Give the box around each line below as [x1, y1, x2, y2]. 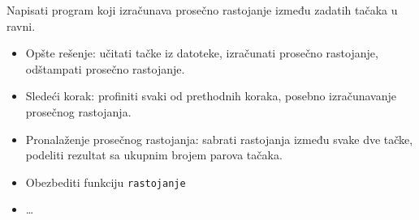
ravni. [6, 17, 36, 34]
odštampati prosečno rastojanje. [25, 60, 185, 77]
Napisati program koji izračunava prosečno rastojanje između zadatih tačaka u [6, 2, 398, 18]
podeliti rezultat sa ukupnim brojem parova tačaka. [25, 146, 283, 163]
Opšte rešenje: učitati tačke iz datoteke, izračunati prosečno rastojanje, [25, 44, 378, 61]
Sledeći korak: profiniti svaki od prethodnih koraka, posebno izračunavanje [25, 87, 396, 104]
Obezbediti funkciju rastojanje [25, 173, 186, 190]
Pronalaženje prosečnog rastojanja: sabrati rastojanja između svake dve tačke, [25, 130, 413, 147]
